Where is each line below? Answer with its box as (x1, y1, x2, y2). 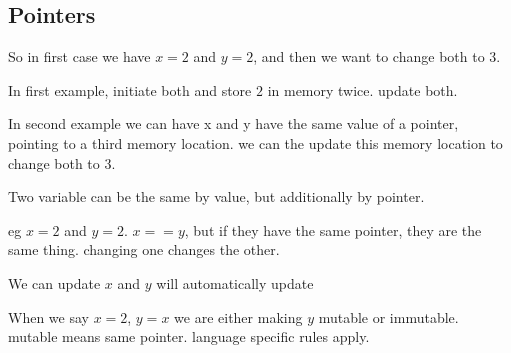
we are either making (174, 306, 303, 327)
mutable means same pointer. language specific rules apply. (8, 326, 370, 347)
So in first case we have (8, 46, 151, 67)
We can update (8, 272, 101, 293)
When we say (8, 306, 89, 327)
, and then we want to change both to (253, 46, 485, 67)
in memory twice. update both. (267, 79, 458, 100)
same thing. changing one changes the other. (8, 239, 280, 260)
